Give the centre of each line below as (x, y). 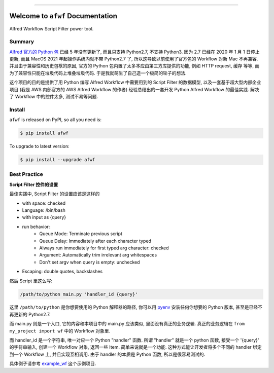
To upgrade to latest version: (39, 146)
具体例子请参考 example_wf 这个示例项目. (53, 364)
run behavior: (36, 227)
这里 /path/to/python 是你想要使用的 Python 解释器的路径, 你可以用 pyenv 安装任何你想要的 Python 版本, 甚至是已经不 (136, 307)
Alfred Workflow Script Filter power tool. (52, 28)
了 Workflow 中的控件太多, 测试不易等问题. (54, 97)
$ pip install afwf (44, 133)
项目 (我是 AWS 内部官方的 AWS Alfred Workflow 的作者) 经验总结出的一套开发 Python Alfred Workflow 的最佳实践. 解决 (134, 89)
